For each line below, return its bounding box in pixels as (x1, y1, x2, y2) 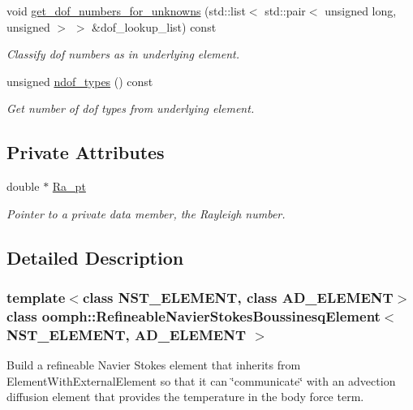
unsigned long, (325, 2, 397, 19)
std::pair (265, 2, 306, 19)
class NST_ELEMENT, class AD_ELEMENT (82, 287, 394, 308)
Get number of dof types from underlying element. (6, 100, 255, 117)
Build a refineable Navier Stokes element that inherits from (6, 356, 301, 373)
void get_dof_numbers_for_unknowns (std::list (6, 2, 246, 19)
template (6, 287, 66, 308)
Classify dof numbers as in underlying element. (6, 45, 240, 63)
